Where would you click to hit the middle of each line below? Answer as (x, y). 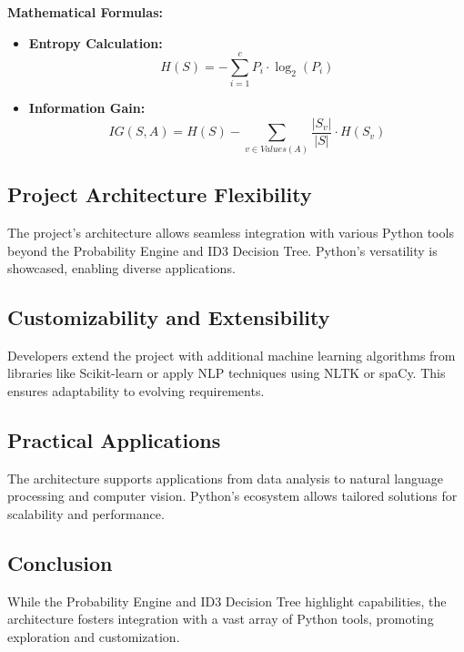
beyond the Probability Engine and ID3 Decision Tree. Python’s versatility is (222, 250)
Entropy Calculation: (96, 42)
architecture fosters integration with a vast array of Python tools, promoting (221, 619)
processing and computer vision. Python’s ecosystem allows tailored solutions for (232, 496)
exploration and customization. (94, 637)
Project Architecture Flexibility (160, 194)
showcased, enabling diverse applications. (121, 268)
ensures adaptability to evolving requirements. (136, 391)
